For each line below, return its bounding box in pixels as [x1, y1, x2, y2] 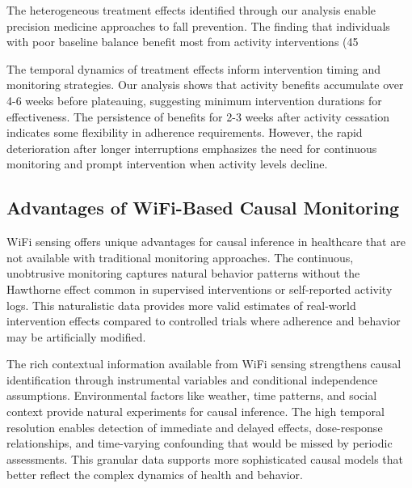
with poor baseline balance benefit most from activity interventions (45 [6, 33, 359, 50]
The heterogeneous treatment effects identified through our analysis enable [6, 2, 376, 18]
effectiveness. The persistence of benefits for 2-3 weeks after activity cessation [6, 108, 389, 125]
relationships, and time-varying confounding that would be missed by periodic [6, 435, 393, 452]
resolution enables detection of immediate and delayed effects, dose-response [6, 418, 383, 435]
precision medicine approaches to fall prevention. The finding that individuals [6, 17, 390, 34]
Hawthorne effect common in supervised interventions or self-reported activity [6, 280, 393, 297]
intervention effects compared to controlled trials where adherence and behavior [6, 312, 401, 329]
